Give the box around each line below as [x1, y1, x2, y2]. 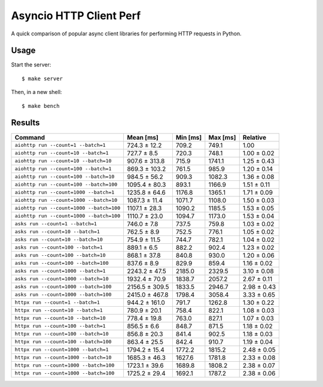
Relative [242, 133, 266, 141]
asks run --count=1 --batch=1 [14, 220, 97, 227]
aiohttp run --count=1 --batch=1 [14, 142, 106, 149]
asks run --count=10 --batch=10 [14, 237, 103, 243]
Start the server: [11, 61, 51, 68]
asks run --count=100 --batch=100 [14, 260, 109, 267]
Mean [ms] [126, 133, 159, 141]
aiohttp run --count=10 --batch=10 [14, 158, 112, 164]
